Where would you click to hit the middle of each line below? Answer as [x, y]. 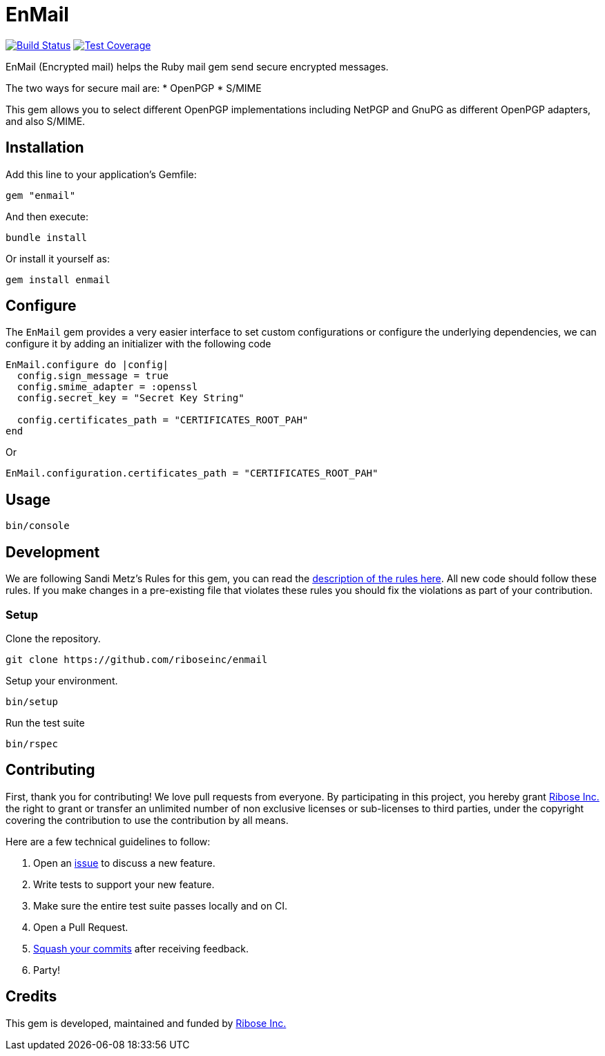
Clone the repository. [53, 638]
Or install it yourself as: [58, 258]
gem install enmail [58, 279]
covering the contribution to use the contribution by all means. [147, 820]
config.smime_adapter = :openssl [107, 387]
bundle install [47, 237]
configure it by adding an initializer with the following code [138, 344]
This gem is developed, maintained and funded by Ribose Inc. [146, 1023]
